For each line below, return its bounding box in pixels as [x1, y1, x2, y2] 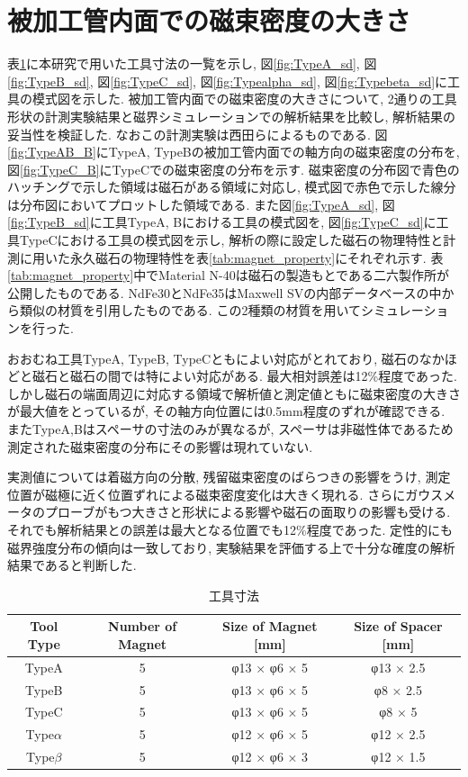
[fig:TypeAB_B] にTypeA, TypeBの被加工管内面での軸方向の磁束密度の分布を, [7, 142, 460, 161]
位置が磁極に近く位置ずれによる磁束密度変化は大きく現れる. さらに [7, 484, 406, 503]
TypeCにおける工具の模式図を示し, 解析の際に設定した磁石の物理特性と [19, 230, 444, 249]
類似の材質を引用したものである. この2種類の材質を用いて [19, 301, 361, 320]
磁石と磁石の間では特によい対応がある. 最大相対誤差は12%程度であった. [31, 366, 457, 385]
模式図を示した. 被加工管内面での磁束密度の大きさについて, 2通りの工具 [31, 89, 457, 108]
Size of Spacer [354, 617, 443, 636]
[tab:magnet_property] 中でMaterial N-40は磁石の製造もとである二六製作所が [7, 266, 449, 285]
